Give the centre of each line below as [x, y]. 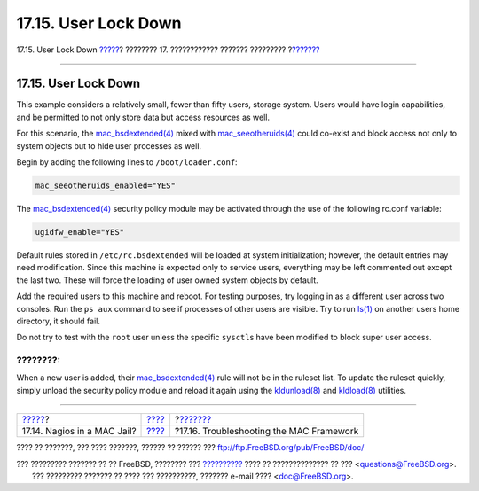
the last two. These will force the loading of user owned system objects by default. [167, 280]
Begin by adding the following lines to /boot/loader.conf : [127, 162]
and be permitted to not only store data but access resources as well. [143, 117]
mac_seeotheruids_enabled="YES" [106, 186]
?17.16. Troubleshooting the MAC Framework [267, 432]
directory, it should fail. [59, 321]
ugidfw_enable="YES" [79, 232]
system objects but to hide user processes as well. [109, 145]
